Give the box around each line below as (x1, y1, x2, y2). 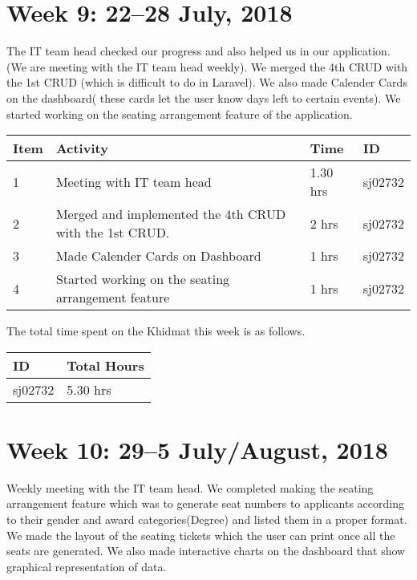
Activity (55, 139, 108, 158)
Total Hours (67, 355, 144, 375)
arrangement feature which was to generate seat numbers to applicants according (6, 495, 404, 512)
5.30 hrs (67, 379, 111, 399)
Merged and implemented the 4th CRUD (55, 205, 286, 224)
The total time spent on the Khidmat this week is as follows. (6, 322, 306, 339)
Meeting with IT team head (55, 172, 212, 191)
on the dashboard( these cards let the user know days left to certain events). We (6, 89, 401, 106)
